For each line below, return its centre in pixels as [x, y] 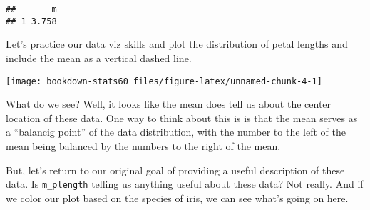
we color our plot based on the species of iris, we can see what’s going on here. [177, 197]
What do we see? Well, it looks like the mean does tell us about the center [169, 104]
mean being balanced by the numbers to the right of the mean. [143, 145]
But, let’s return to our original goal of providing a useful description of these [175, 170]
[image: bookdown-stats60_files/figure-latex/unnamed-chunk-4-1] [164, 81]
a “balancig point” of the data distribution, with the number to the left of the [176, 132]
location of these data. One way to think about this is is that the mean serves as [182, 117]
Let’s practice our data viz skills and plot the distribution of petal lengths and [177, 44]
